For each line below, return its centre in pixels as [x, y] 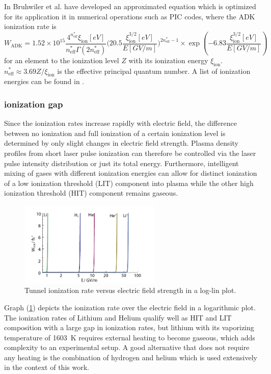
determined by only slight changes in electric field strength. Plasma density [121, 143]
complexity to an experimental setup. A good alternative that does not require [127, 347]
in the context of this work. [47, 367]
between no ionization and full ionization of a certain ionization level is [115, 133]
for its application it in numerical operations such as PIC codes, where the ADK [130, 16]
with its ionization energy [168, 60]
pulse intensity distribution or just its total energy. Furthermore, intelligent [121, 163]
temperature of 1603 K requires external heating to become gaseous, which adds [130, 337]
